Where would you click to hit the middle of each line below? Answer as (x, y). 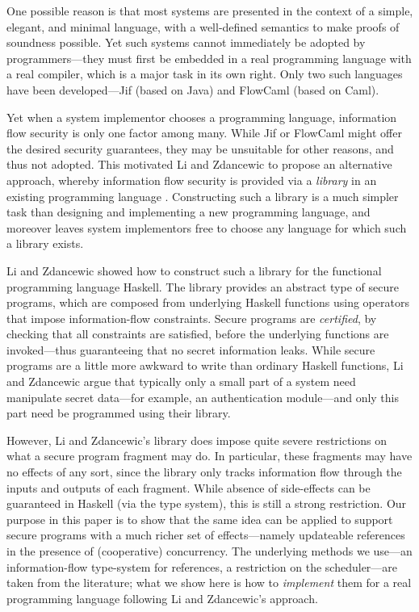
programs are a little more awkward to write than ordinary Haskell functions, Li (205, 365)
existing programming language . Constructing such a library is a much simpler (203, 196)
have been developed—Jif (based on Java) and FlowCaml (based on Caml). (193, 89)
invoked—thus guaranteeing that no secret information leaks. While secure (191, 349)
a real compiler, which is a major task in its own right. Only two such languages (205, 74)
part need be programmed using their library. (119, 413)
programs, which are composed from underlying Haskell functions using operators (208, 302)
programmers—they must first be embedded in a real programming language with (209, 58)
